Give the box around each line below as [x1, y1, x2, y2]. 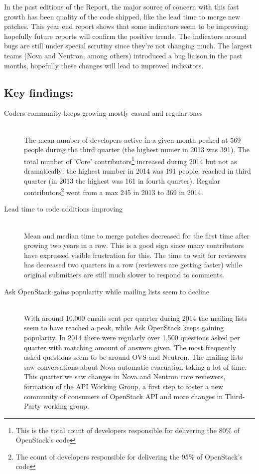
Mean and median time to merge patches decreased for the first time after [24, 230, 250, 240]
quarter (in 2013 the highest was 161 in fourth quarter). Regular [24, 175, 221, 186]
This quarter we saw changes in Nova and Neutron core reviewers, [24, 371, 226, 382]
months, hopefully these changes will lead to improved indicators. [4, 60, 204, 70]
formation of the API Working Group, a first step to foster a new [24, 381, 223, 391]
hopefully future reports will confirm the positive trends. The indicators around [4, 30, 247, 41]
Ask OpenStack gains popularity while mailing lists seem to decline [4, 286, 209, 296]
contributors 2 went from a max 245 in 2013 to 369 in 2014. [24, 186, 203, 197]
